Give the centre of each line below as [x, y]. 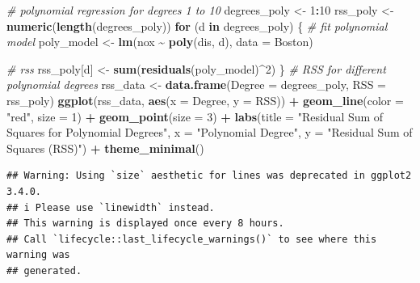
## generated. [44, 270]
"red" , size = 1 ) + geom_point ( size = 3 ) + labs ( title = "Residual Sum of [195, 116]
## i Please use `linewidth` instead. [111, 207]
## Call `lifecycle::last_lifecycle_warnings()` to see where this [192, 239]
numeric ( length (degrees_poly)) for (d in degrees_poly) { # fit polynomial [197, 25]
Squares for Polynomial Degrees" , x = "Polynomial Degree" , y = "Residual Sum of [210, 132]
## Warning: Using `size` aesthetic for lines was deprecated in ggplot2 [209, 176]
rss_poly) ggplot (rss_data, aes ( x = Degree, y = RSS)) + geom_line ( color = [205, 100]
